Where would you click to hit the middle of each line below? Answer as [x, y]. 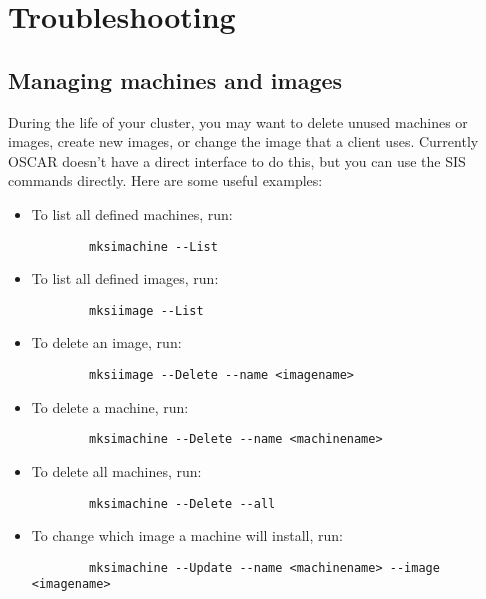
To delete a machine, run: [110, 406]
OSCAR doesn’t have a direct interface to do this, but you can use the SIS [237, 160]
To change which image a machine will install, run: [187, 535]
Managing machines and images [175, 79]
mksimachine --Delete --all [182, 503]
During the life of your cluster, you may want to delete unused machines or [238, 121]
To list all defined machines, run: [132, 213]
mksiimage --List [146, 310]
